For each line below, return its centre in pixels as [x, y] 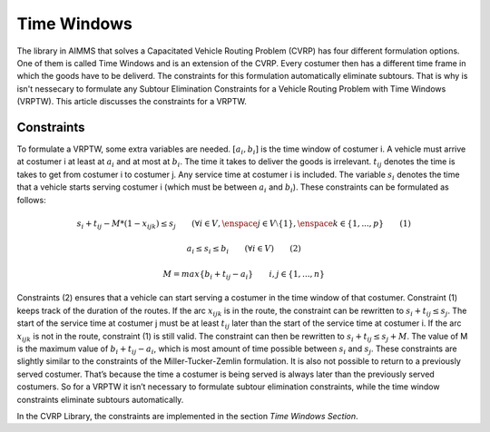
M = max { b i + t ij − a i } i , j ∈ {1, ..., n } [244, 275]
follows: [31, 200]
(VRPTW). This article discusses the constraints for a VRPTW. [132, 102]
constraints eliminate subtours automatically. [100, 399]
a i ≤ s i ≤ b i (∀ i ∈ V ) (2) [244, 250]
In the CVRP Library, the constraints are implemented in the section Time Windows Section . [187, 416]
